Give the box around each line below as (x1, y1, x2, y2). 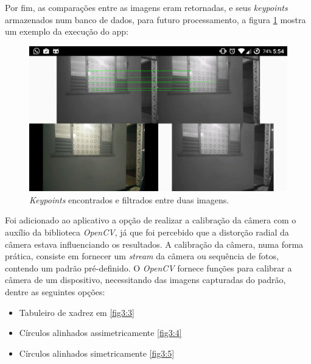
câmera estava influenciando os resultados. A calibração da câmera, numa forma (5, 237, 304, 250)
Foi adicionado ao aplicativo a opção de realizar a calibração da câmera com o (5, 214, 296, 226)
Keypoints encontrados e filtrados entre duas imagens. (29, 193, 229, 206)
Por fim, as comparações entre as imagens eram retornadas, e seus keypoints (5, 1, 288, 13)
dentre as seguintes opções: (5, 285, 105, 298)
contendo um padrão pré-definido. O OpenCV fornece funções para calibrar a (5, 261, 292, 274)
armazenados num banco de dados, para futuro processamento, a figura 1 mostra (5, 13, 306, 26)
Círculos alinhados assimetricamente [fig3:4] (19, 326, 182, 339)
